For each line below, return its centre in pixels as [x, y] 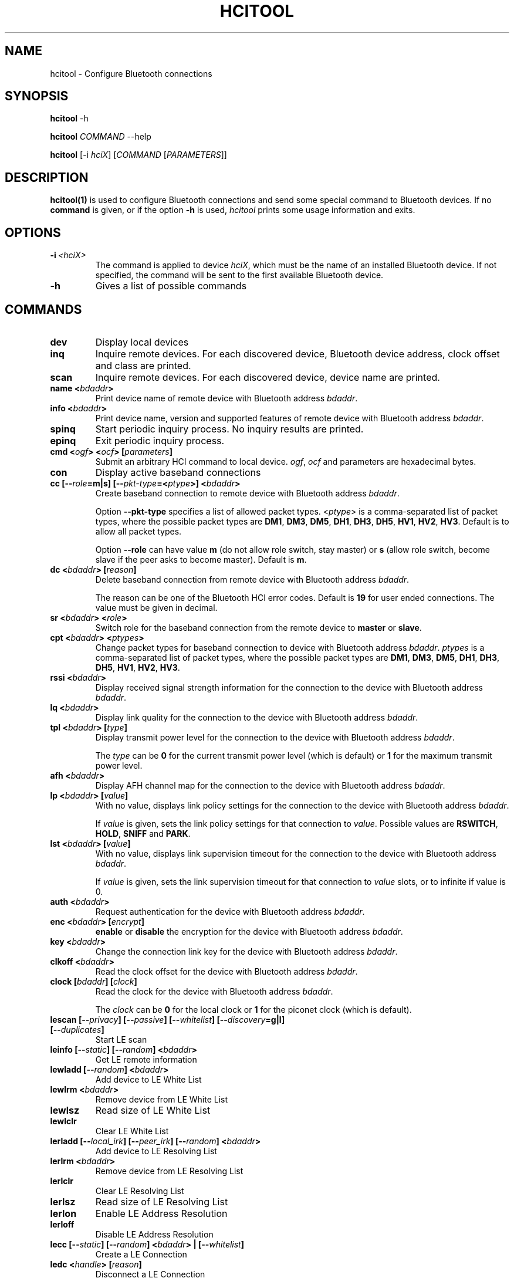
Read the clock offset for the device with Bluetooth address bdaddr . [226, 971]
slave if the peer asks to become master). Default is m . [201, 559]
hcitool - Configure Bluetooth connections [131, 73]
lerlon [63, 1213]
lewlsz [65, 1110]
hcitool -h [69, 119]
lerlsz [63, 1201]
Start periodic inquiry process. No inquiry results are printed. [229, 429]
